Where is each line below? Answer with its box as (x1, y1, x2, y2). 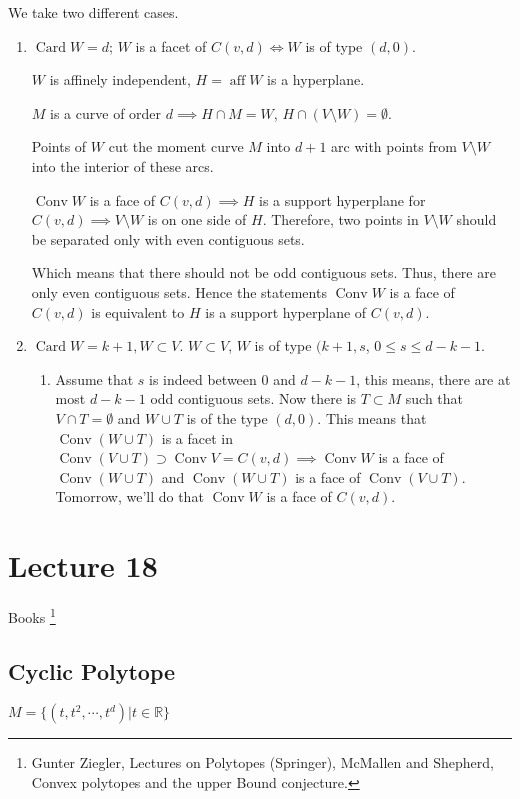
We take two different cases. (8, 2, 179, 22)
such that (405, 388, 464, 409)
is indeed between (149, 368, 257, 389)
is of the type (186, 407, 268, 428)
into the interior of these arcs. (31, 155, 214, 176)
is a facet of (135, 35, 207, 56)
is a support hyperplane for (259, 189, 426, 210)
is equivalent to (91, 301, 185, 322)
